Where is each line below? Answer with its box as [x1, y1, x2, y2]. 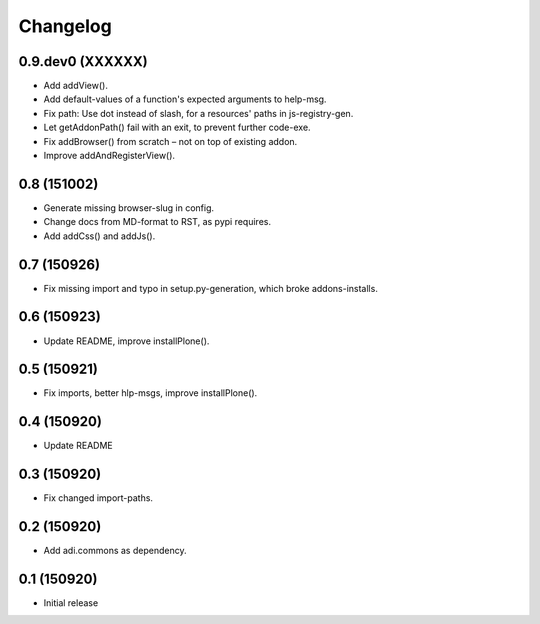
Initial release [43, 597, 99, 609]
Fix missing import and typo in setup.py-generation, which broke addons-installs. [43, 282, 379, 294]
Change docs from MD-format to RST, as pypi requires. [43, 216, 272, 228]
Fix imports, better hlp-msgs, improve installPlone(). [43, 387, 258, 399]
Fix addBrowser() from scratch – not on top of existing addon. [43, 135, 298, 147]
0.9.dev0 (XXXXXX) [18, 53, 149, 70]
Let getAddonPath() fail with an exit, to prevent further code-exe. [43, 121, 311, 134]
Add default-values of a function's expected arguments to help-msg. [43, 93, 327, 105]
